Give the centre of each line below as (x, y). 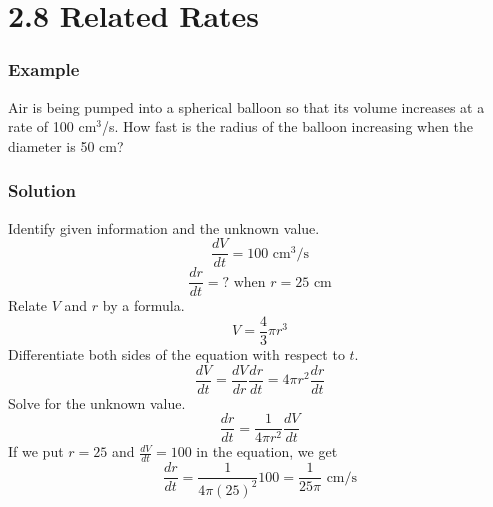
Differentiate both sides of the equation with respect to (176, 353)
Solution (42, 190)
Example (44, 69)
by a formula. (143, 305)
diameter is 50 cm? (66, 145)
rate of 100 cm (52, 126)
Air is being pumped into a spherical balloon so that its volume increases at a (246, 106)
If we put (36, 451)
